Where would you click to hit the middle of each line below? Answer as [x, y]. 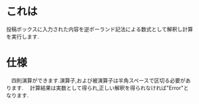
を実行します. [23, 36]
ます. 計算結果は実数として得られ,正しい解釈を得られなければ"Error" [97, 88]
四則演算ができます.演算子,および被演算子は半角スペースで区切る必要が [98, 80]
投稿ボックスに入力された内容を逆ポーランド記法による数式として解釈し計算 [99, 29]
